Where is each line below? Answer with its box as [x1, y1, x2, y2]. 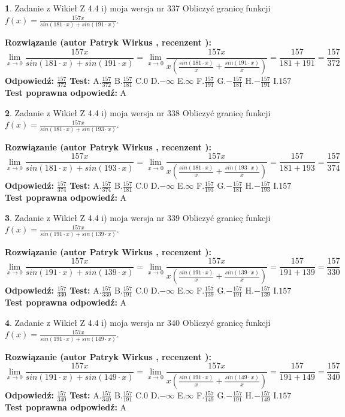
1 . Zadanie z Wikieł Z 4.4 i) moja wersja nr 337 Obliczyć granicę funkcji [5, 2, 271, 14]
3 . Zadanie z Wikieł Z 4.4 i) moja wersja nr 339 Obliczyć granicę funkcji [5, 211, 271, 223]
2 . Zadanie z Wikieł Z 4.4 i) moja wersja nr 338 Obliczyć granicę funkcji [5, 106, 271, 119]
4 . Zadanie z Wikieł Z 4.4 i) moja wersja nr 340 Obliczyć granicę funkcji [5, 316, 271, 328]
